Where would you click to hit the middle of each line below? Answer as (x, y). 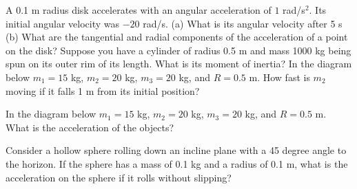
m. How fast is (279, 77)
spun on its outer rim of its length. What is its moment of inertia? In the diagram (179, 64)
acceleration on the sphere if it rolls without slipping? (119, 177)
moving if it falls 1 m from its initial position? (103, 90)
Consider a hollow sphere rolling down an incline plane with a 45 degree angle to (176, 150)
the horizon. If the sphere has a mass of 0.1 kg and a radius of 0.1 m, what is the (177, 163)
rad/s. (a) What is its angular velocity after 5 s (243, 23)
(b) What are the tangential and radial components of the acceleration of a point (177, 37)
